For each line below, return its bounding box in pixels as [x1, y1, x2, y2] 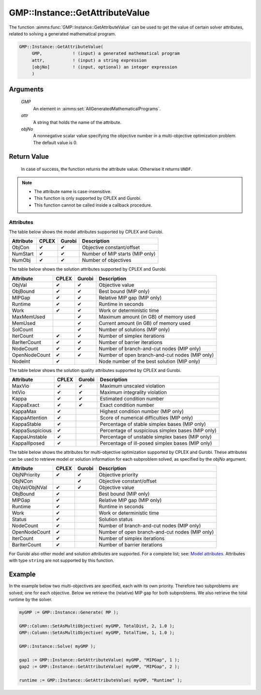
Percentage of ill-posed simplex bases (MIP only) [100, 440, 212, 447]
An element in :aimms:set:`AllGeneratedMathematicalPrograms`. [33, 106, 161, 112]
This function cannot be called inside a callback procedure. [34, 202, 152, 208]
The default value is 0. [33, 140, 78, 145]
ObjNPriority [12, 471, 41, 478]
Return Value [9, 152, 49, 161]
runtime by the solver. [9, 597, 53, 602]
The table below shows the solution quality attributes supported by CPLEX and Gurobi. [9, 367, 181, 373]
